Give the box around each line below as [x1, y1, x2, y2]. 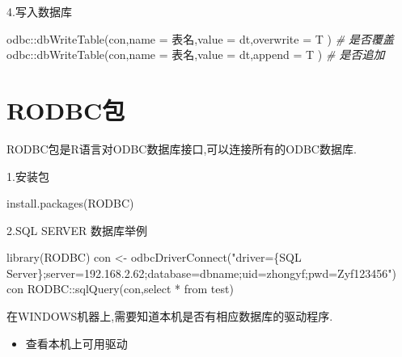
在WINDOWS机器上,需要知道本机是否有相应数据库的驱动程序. [6, 308, 333, 325]
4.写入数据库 [6, 3, 72, 19]
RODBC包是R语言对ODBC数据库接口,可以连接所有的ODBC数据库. [6, 140, 357, 157]
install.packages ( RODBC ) [6, 195, 134, 212]
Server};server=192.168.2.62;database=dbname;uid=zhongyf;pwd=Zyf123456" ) [6, 264, 397, 281]
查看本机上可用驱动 [25, 334, 128, 351]
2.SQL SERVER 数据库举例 [6, 221, 148, 238]
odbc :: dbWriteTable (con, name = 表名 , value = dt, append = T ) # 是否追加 [6, 46, 385, 63]
